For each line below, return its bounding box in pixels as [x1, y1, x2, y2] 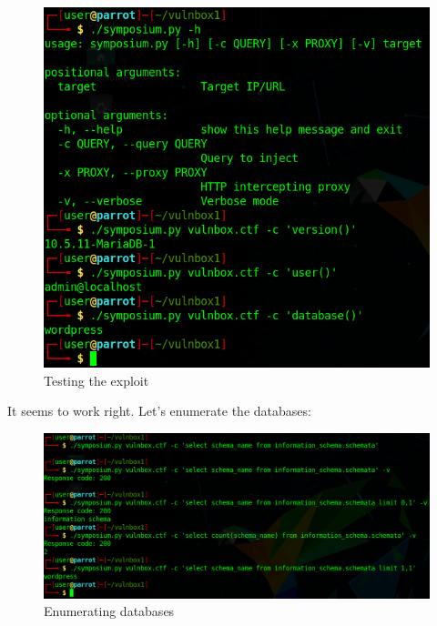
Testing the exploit [44, 370, 149, 389]
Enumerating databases [44, 601, 175, 621]
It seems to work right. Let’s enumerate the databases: [7, 401, 311, 420]
